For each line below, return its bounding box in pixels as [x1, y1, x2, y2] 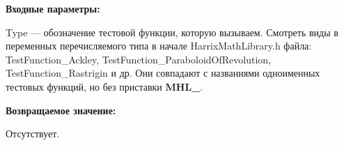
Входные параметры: [6, 1, 100, 15]
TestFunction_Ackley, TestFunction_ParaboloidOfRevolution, [6, 52, 271, 66]
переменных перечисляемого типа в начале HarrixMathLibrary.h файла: [6, 38, 312, 53]
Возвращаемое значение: [6, 102, 116, 117]
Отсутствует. [6, 126, 60, 141]
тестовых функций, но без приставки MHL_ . [6, 79, 203, 93]
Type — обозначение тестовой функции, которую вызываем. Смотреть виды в [6, 24, 338, 39]
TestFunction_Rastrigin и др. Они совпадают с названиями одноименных [6, 66, 320, 80]
